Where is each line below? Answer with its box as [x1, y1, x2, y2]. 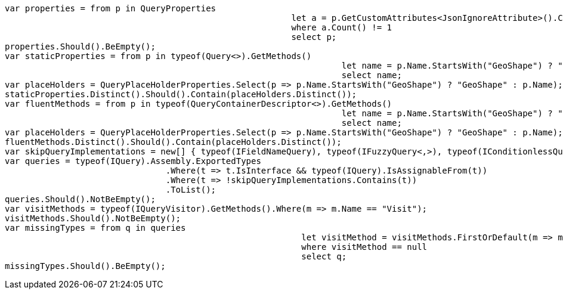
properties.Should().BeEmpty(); [5, 42, 156, 51]
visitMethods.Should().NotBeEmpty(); [5, 213, 181, 223]
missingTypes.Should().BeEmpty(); [5, 261, 166, 271]
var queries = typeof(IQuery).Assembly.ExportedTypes [5, 156, 261, 166]
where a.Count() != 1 [291, 23, 392, 32]
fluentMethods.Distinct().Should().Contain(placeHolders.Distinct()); [5, 137, 342, 147]
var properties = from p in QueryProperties [5, 4, 216, 13]
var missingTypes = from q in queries [5, 223, 186, 233]
